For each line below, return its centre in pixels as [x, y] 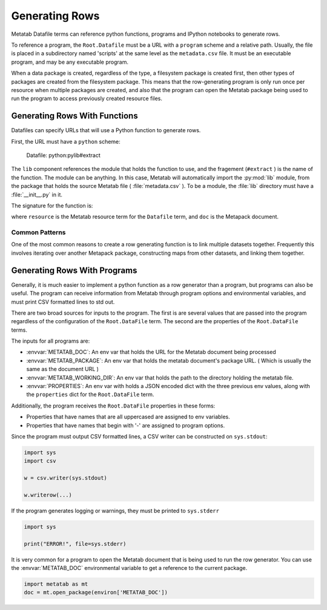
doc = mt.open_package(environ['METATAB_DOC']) [96, 592]
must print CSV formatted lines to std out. [63, 302]
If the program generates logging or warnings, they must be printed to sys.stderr [115, 511]
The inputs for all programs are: [51, 341]
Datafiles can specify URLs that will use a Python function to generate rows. [106, 130]
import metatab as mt [56, 584]
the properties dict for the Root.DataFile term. [90, 395]
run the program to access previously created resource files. [87, 99]
